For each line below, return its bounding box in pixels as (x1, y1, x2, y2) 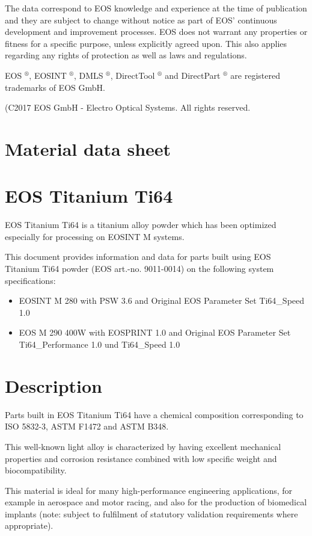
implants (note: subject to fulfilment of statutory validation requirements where (5, 507, 298, 520)
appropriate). (5, 519, 54, 532)
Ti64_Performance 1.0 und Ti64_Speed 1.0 (19, 338, 180, 350)
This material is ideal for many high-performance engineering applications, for (5, 484, 293, 496)
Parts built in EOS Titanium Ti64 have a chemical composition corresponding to (5, 408, 304, 420)
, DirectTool (110, 69, 155, 81)
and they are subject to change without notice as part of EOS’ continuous (5, 13, 277, 26)
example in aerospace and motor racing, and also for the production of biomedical (5, 496, 307, 508)
